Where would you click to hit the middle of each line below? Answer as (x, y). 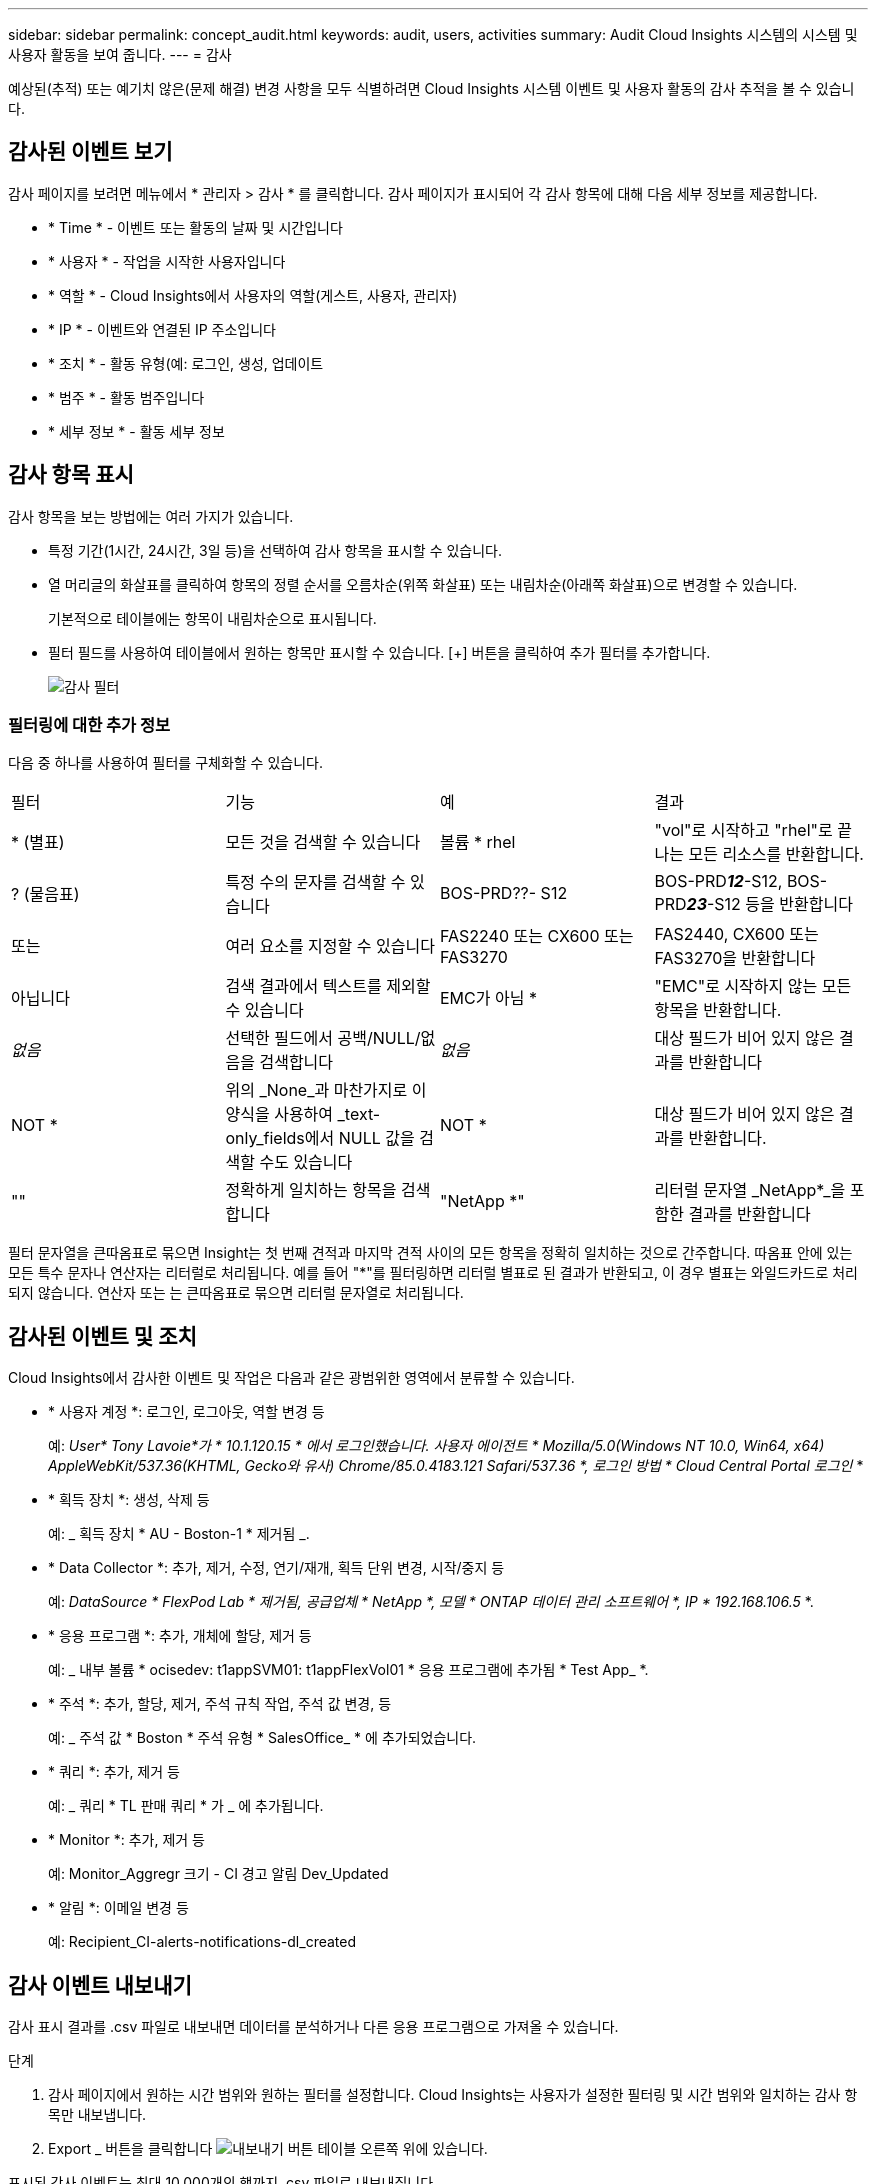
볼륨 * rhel (478, 842)
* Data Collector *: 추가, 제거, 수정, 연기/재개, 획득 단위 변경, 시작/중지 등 (276, 1568)
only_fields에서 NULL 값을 (320, 1138)
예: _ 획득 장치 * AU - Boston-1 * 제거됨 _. (179, 1534)
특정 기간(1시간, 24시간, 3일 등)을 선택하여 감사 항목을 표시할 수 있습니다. (275, 550)
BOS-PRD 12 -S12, (718, 881)
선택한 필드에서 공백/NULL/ (323, 1038)
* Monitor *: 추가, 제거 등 (126, 1840)
